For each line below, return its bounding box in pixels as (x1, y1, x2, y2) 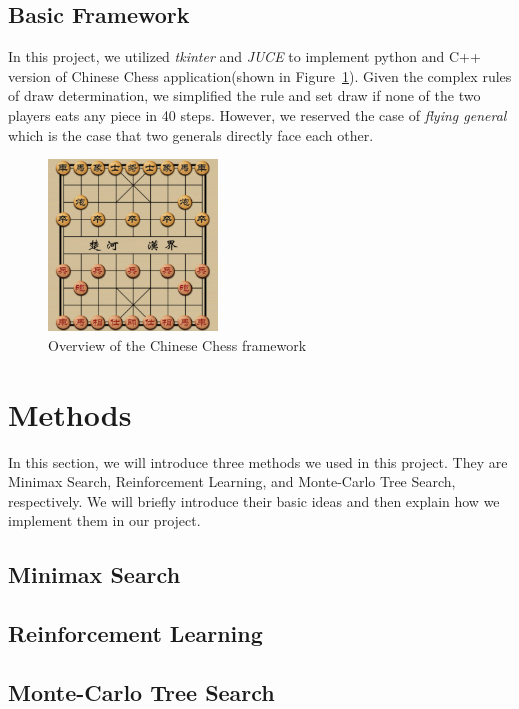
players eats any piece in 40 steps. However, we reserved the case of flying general (8, 104, 507, 125)
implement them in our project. (8, 510, 201, 531)
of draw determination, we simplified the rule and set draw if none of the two (8, 85, 481, 106)
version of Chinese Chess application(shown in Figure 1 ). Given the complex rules (8, 65, 512, 86)
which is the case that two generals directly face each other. (8, 124, 374, 145)
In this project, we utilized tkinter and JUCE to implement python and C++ (8, 46, 481, 67)
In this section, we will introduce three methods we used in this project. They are (8, 451, 508, 472)
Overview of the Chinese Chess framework (48, 334, 307, 355)
